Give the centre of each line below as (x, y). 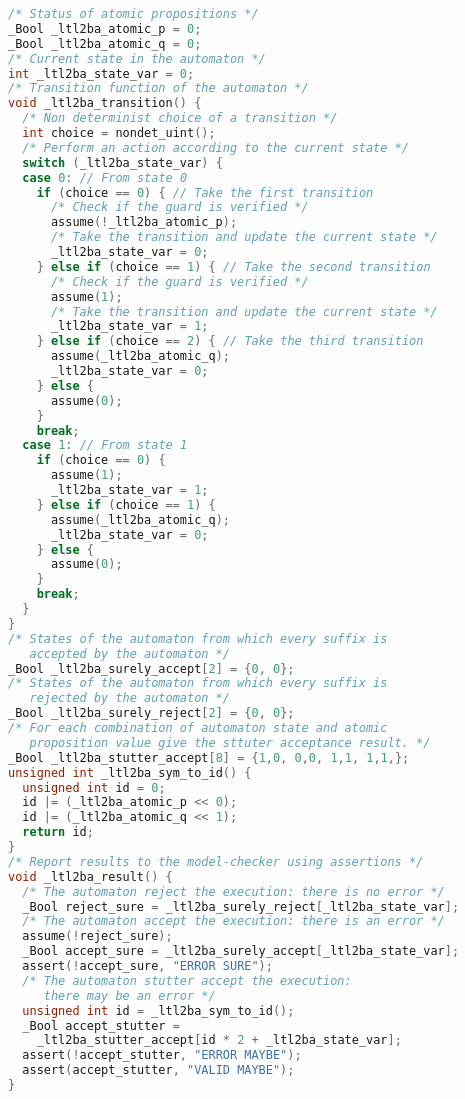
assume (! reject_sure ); (97, 936)
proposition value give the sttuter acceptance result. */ (230, 742)
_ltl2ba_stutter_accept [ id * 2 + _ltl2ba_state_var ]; (219, 1040)
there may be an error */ (129, 995)
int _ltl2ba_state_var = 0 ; (101, 73)
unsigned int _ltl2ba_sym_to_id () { (130, 772)
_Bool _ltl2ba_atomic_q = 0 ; (105, 43)
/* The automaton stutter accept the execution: (187, 980)
